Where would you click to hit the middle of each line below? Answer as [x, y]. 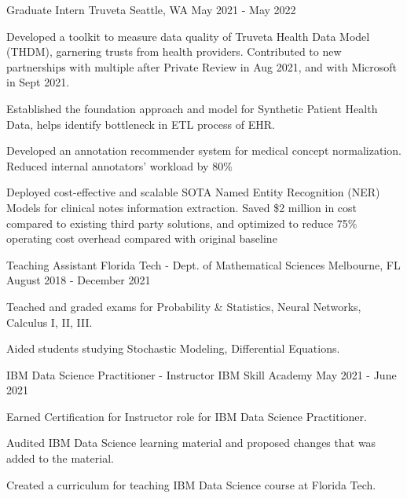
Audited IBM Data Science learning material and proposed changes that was [191, 443]
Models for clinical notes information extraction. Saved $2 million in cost [182, 207]
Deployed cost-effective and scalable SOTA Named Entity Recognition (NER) [193, 192]
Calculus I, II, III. [49, 322]
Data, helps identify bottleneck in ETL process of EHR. [141, 124]
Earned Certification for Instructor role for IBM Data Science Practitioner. [187, 416]
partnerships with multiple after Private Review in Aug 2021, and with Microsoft [202, 66]
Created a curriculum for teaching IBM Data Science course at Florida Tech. [191, 484]
